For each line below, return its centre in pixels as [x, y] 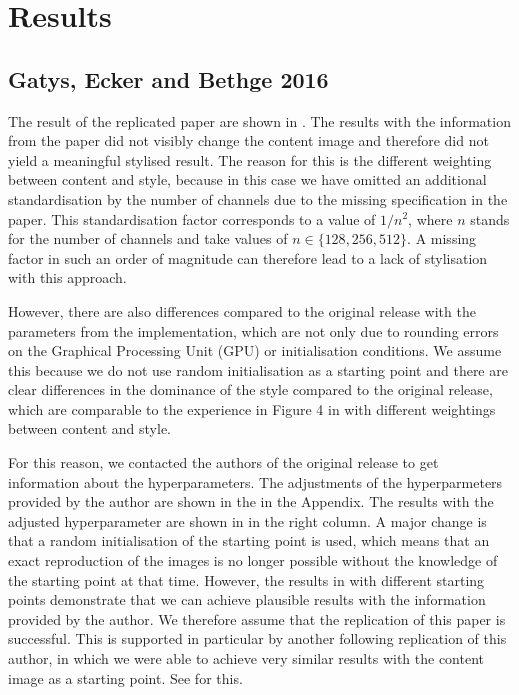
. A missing [442, 238]
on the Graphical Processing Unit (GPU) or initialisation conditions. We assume [255, 350]
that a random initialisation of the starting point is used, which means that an [249, 540]
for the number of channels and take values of [148, 238]
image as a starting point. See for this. [125, 677]
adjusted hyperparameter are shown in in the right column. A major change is [247, 520]
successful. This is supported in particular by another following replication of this [257, 638]
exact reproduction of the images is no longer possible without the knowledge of [253, 560]
